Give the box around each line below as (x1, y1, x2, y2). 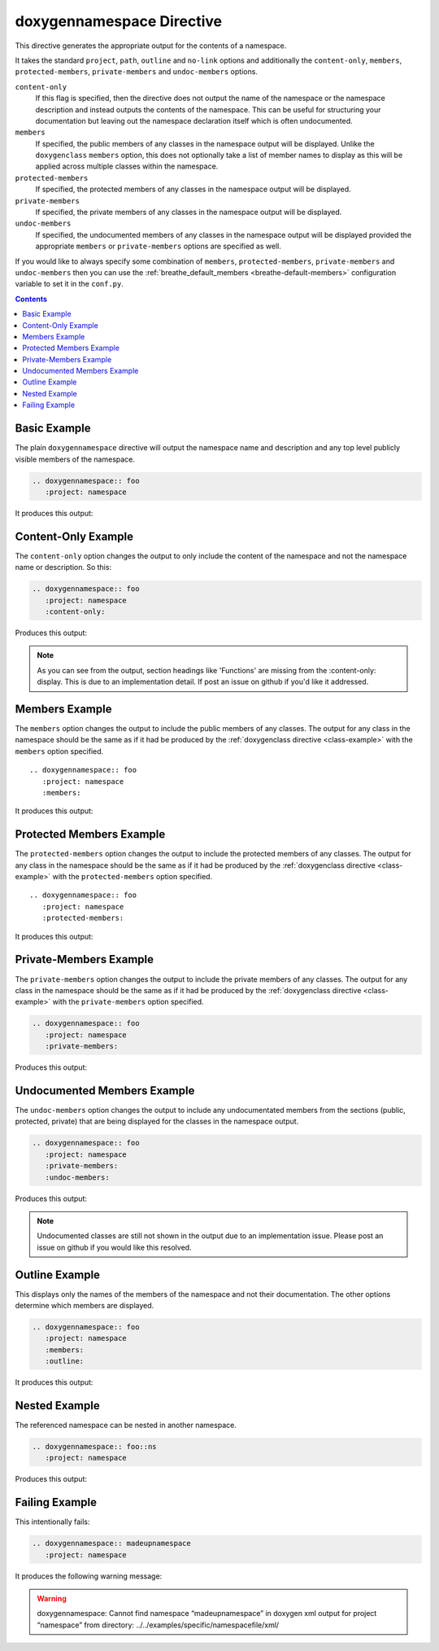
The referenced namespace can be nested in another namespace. (15, 1421, 237, 1430)
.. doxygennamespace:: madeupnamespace (32, 1539, 191, 1548)
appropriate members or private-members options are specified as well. (35, 241, 282, 252)
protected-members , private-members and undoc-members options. (15, 67, 258, 77)
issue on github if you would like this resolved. (37, 1242, 192, 1252)
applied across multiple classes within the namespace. (35, 161, 219, 171)
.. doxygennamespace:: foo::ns (32, 1442, 158, 1452)
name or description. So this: (15, 563, 112, 572)
